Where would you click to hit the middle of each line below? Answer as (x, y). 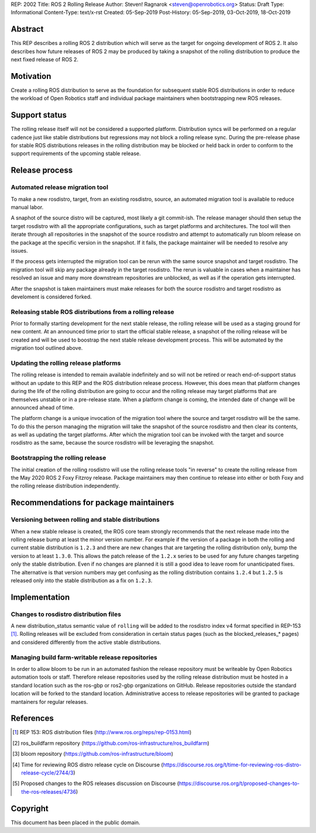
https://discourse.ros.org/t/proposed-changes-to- (239, 783)
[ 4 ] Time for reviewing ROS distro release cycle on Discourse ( (88, 765)
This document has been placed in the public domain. (75, 822)
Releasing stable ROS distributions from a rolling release (93, 312)
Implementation (40, 597)
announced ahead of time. (42, 407)
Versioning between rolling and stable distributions (85, 519)
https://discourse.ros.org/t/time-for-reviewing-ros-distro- (232, 765)
